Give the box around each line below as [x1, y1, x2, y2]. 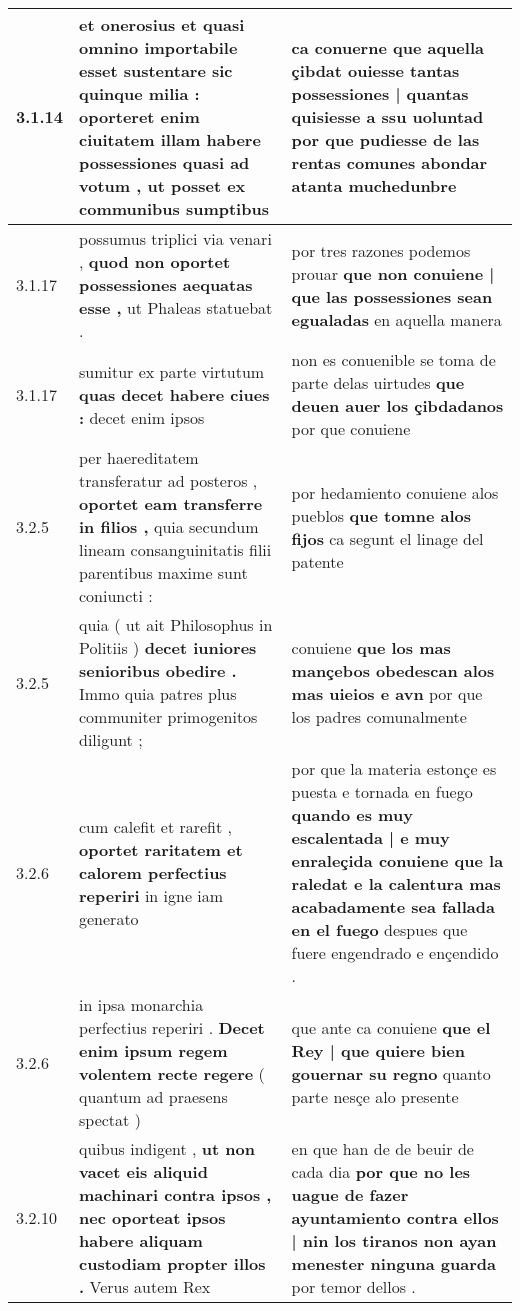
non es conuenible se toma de [291, 348, 496, 371]
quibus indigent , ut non [79, 1137, 255, 1160]
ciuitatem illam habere [79, 128, 261, 151]
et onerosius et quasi [79, 13, 245, 36]
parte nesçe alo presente [291, 1085, 459, 1108]
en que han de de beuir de [291, 1137, 474, 1160]
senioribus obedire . [79, 659, 237, 682]
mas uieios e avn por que [291, 682, 483, 705]
